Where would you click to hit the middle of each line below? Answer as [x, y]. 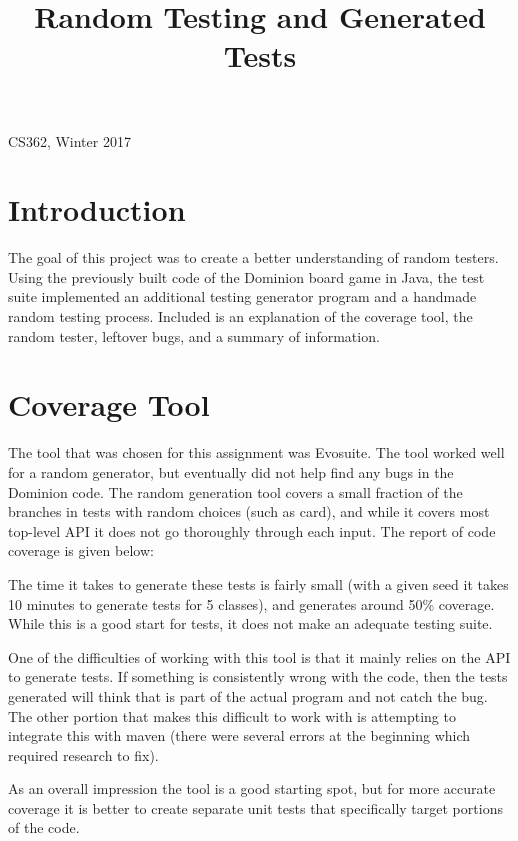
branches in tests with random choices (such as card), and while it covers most [249, 511]
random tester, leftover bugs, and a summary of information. [194, 335]
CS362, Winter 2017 [69, 140]
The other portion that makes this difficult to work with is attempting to [232, 715]
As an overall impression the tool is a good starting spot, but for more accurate [252, 788]
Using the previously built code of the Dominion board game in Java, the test [246, 276]
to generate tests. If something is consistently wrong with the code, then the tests [258, 676]
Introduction [97, 209]
